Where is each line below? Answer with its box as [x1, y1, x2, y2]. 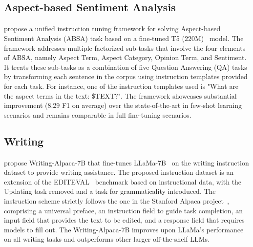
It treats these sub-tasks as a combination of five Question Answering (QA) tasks [4, 62, 247, 72]
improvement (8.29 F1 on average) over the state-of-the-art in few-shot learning [4, 100, 242, 110]
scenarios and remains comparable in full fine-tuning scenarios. [4, 109, 191, 120]
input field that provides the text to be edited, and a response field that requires [4, 215, 245, 225]
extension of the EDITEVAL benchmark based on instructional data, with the [4, 176, 242, 186]
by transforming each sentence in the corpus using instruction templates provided [4, 71, 248, 82]
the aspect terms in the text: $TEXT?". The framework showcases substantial [4, 90, 237, 101]
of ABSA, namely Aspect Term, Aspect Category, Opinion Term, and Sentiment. [4, 52, 247, 62]
